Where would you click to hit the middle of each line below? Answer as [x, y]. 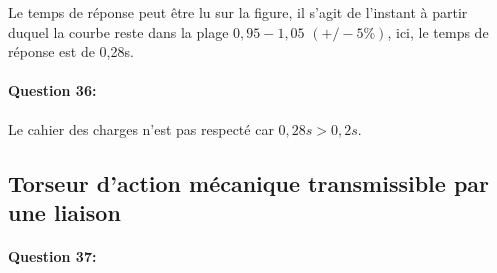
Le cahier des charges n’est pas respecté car [141, 128]
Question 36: [52, 90]
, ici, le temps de [438, 31]
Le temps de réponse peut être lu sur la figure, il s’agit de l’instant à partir [238, 12]
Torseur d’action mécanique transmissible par [249, 182]
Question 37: [52, 255]
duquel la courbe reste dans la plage [118, 31]
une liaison [64, 211]
